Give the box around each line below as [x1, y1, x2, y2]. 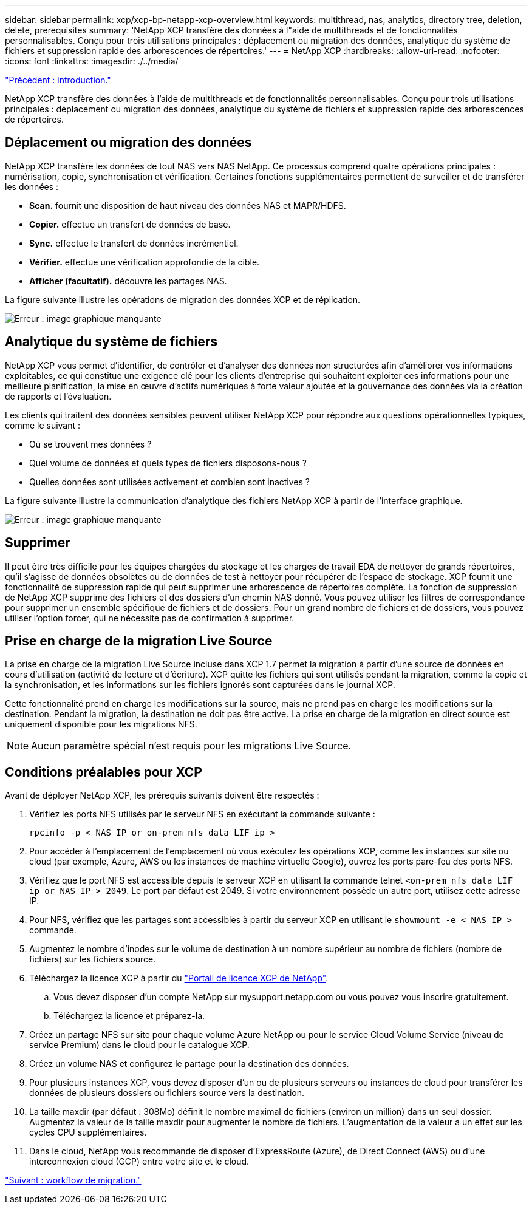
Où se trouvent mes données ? [29, 438, 152, 449]
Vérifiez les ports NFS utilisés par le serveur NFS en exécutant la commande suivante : [29, 809, 375, 820]
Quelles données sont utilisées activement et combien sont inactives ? [29, 476, 310, 487]
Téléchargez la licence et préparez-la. [53, 1010, 205, 1021]
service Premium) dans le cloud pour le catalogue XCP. [29, 1040, 250, 1051]
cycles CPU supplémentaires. [29, 1127, 147, 1138]
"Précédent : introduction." [5, 75, 111, 85]
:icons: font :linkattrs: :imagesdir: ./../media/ [5, 56, 179, 66]
